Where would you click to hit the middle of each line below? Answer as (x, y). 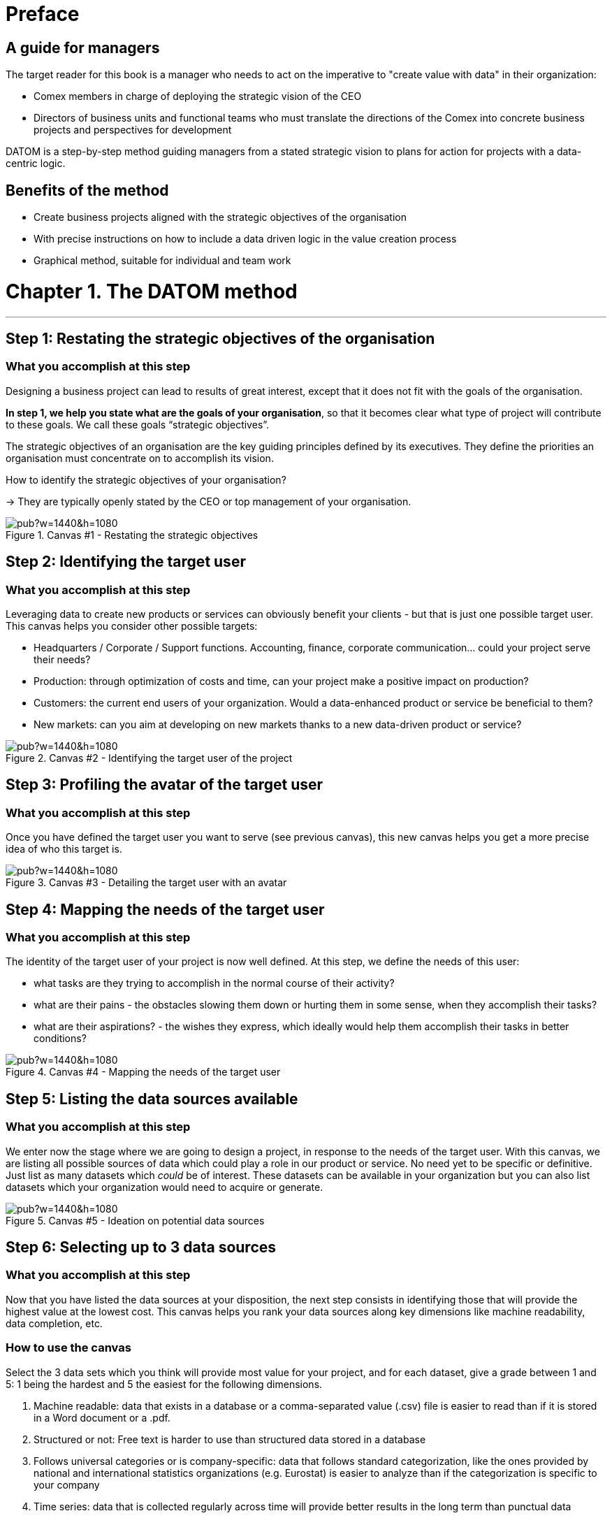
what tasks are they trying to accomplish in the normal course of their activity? (214, 983)
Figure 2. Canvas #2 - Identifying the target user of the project (149, 758)
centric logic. (36, 164)
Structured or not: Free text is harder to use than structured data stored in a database (230, 1439)
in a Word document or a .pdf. (102, 1417)
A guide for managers (83, 48)
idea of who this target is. (64, 849)
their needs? (62, 659)
